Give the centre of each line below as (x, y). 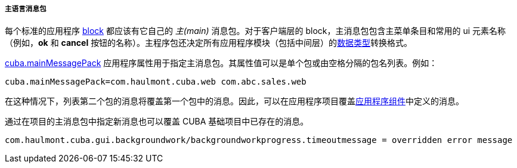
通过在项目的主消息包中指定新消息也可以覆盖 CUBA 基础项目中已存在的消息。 (157, 122)
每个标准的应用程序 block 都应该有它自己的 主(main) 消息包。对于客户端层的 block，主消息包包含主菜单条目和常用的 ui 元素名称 (256, 31)
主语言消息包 (26, 9)
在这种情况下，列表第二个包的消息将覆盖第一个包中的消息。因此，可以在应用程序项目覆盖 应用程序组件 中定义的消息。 (234, 101)
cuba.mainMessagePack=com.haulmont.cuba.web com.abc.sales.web (156, 82)
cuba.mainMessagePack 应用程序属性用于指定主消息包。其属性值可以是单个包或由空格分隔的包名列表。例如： (221, 63)
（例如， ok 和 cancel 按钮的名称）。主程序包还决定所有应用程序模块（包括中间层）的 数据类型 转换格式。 (209, 43)
